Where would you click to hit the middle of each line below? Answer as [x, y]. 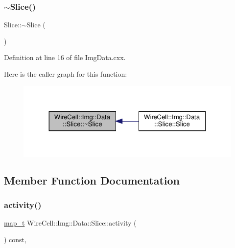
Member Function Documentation [92, 180]
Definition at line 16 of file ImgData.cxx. [65, 57]
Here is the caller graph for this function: [66, 74]
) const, [15, 239]
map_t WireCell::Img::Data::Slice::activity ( [70, 222]
